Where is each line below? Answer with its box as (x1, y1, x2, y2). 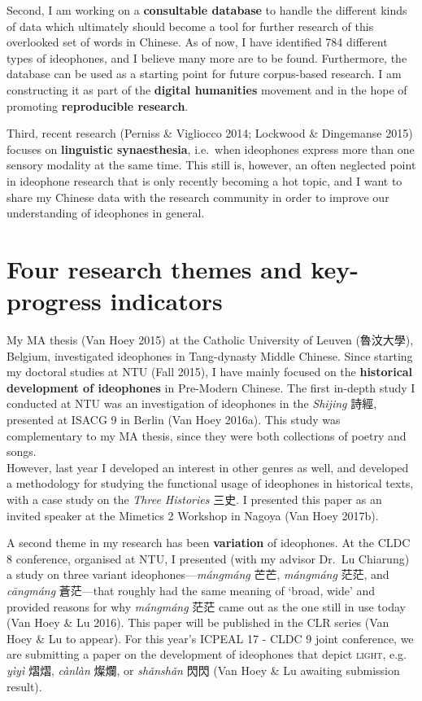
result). (7, 677, 42, 694)
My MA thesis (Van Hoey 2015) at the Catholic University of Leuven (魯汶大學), (7, 331, 414, 348)
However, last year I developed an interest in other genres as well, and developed (7, 458, 409, 475)
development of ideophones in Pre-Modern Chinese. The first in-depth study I (7, 379, 415, 396)
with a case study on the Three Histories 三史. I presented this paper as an (7, 490, 382, 507)
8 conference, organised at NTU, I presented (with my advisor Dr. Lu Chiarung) (7, 550, 410, 567)
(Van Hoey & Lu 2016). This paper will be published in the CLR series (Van (7, 614, 389, 631)
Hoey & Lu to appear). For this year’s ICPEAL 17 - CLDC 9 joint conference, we (7, 629, 414, 646)
